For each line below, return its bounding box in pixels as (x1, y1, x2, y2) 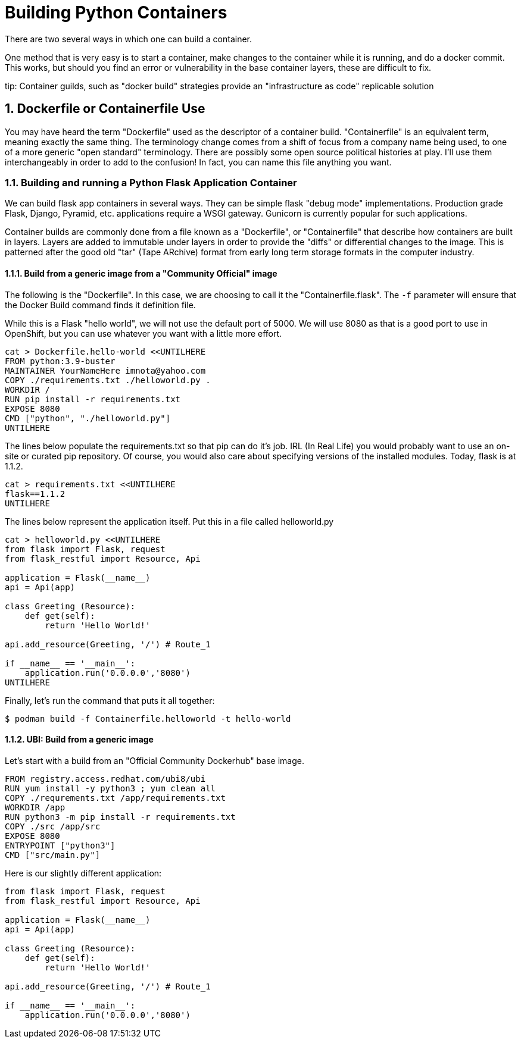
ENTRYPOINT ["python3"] (5, 840, 116, 850)
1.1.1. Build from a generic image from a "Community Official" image (5, 268, 277, 278)
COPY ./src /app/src (5, 821, 101, 831)
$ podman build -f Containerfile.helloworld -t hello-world (5, 713, 291, 723)
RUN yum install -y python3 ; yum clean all (5, 783, 216, 793)
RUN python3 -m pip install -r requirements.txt (5, 812, 236, 822)
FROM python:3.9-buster (5, 356, 116, 366)
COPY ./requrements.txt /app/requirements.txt (5, 793, 226, 803)
